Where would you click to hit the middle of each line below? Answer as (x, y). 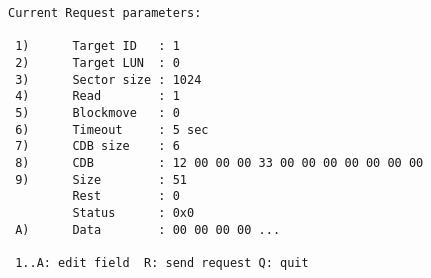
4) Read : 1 (97, 96)
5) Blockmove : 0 (97, 112)
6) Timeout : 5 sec (112, 129)
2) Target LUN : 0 (97, 62)
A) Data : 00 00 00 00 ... (148, 229)
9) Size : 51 (101, 179)
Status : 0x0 (133, 212)
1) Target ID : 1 (97, 46)
